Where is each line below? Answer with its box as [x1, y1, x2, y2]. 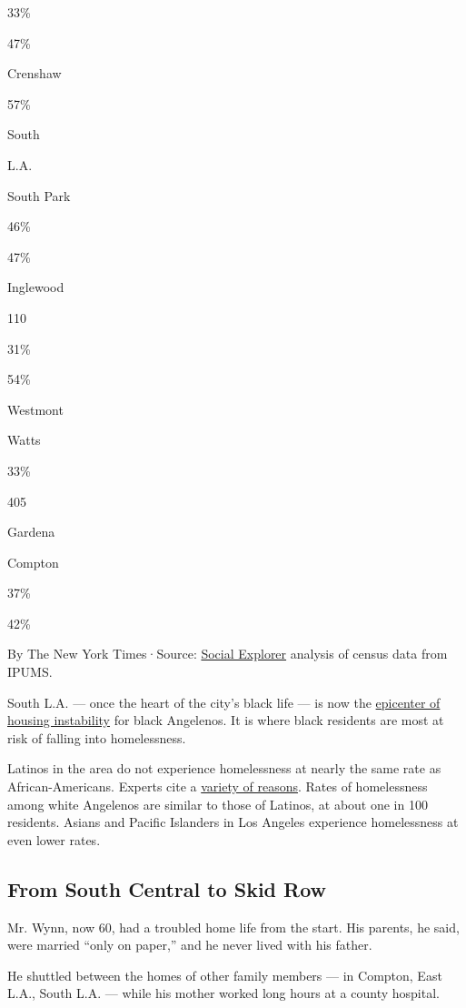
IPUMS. [7, 662, 53, 681]
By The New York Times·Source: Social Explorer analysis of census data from [7, 644, 448, 663]
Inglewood [7, 277, 64, 297]
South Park [7, 186, 71, 205]
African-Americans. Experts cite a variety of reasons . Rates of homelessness [7, 777, 428, 796]
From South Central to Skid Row [7, 874, 327, 902]
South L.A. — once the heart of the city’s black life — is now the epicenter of [7, 692, 441, 711]
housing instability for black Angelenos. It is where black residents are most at [7, 711, 444, 730]
